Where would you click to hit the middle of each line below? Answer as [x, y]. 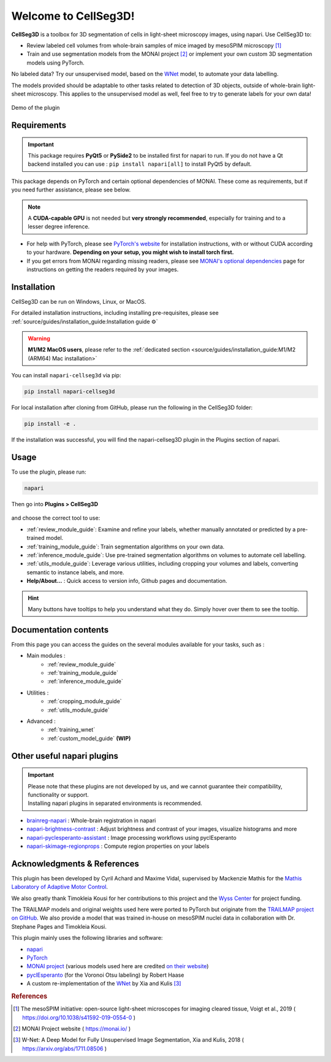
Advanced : [41, 721]
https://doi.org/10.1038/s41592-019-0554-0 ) [79, 1017]
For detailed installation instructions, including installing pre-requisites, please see [115, 313]
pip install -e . [50, 424]
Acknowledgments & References [75, 864]
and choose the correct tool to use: [56, 518]
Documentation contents [60, 630]
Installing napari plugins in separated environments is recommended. [115, 803]
